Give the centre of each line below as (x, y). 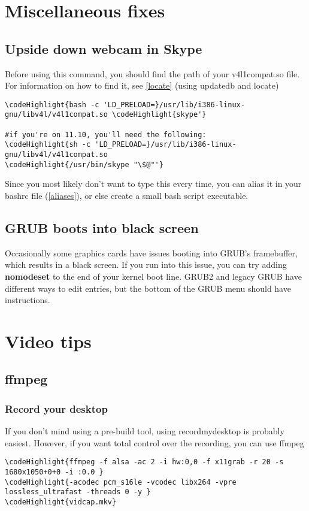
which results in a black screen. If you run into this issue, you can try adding (146, 264)
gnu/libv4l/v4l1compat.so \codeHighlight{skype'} (106, 115)
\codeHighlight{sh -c (48, 145)
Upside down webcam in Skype (104, 48)
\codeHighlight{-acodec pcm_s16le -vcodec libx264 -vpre (121, 482)
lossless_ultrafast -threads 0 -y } (78, 492)
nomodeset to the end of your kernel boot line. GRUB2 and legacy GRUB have (153, 276)
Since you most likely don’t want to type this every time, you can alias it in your (153, 184)
